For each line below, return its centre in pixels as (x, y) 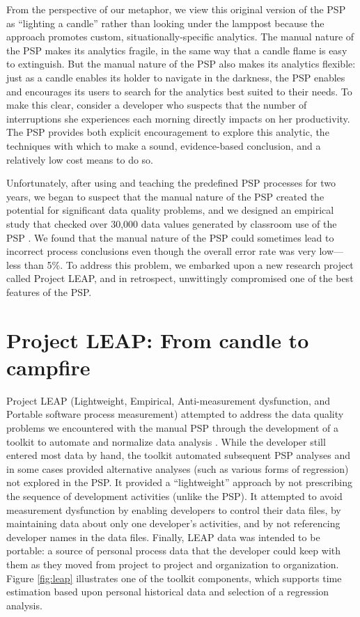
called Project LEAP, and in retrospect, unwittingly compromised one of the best (180, 278)
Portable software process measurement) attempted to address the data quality (175, 414)
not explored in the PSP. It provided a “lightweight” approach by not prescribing (179, 482)
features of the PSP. (49, 291)
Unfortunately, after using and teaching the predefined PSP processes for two (171, 183)
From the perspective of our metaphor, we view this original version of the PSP (176, 9)
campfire (48, 367)
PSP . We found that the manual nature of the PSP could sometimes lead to (170, 237)
